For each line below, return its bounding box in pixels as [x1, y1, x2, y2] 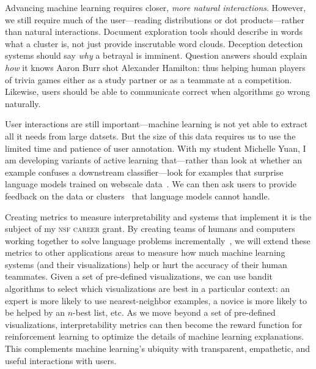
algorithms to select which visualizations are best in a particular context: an [5, 282, 290, 295]
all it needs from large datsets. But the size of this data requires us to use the [5, 129, 296, 142]
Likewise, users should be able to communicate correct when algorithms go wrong [5, 85, 310, 98]
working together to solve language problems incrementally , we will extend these [5, 234, 310, 247]
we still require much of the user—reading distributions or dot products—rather [5, 13, 304, 26]
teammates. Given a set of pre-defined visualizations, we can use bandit [5, 270, 273, 283]
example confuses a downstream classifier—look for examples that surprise [5, 165, 284, 178]
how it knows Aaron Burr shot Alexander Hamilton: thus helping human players [5, 61, 306, 73]
